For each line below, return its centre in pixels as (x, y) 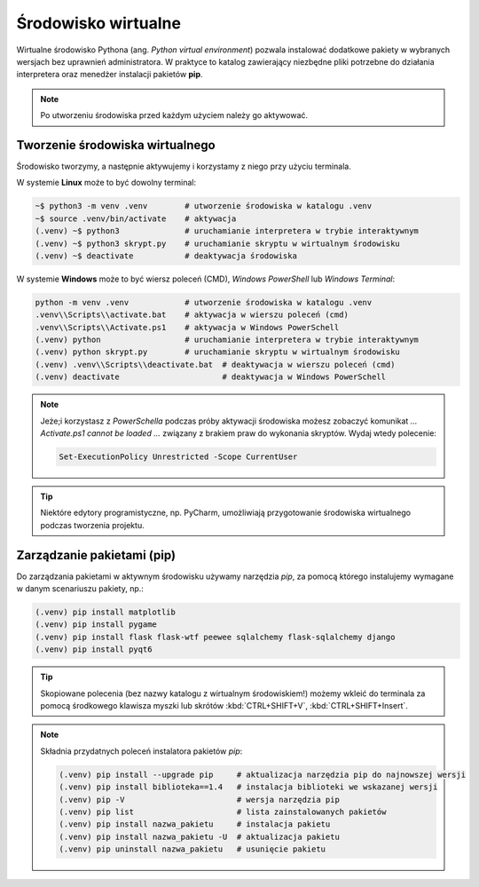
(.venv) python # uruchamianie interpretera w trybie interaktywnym (227, 340)
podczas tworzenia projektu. (93, 525)
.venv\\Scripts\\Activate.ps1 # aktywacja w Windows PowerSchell (187, 327)
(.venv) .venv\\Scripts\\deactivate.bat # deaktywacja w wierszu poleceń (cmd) (215, 364)
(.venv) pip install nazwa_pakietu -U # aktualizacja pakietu (200, 836)
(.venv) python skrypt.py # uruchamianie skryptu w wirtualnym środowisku (218, 352)
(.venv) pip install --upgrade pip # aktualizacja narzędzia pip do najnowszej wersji (262, 774)
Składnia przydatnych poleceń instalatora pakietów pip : (141, 751)
